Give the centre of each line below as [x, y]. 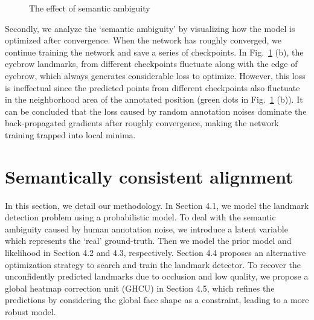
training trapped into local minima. [70, 134]
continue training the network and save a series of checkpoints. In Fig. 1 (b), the [154, 52]
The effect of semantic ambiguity [90, 8]
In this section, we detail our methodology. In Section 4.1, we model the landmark [157, 205]
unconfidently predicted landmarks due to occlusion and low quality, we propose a [157, 276]
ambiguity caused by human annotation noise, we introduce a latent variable [146, 229]
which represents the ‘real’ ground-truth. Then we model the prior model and [148, 241]
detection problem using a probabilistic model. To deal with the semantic [140, 217]
